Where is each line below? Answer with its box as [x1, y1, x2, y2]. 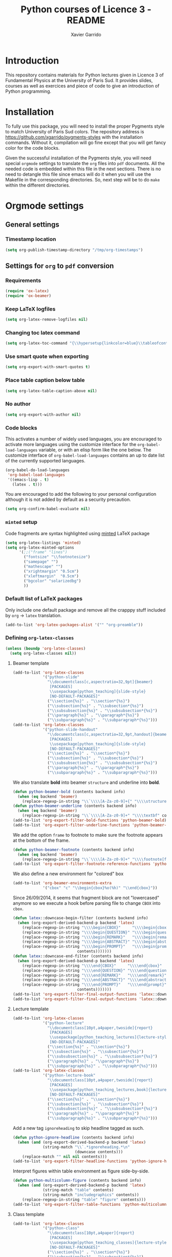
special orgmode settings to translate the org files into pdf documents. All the [5, 160, 165, 166]
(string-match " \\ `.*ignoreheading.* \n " [42, 1144, 130, 1149]
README [67, 14, 105, 26]
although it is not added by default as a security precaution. [5, 496, 132, 503]
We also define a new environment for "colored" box [12, 870, 124, 877]
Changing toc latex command [5, 329, 80, 336]
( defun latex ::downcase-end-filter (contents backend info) [12, 954, 144, 959]
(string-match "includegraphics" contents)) [42, 1192, 139, 1198]
